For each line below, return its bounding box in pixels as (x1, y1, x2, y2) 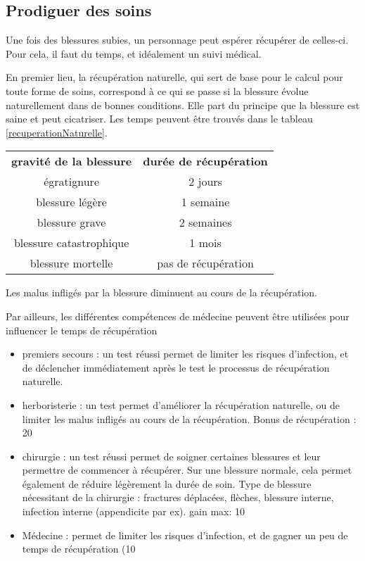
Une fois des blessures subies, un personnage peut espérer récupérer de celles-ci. (6, 32, 349, 47)
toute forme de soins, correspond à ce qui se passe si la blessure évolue (6, 83, 309, 98)
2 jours (188, 173, 222, 190)
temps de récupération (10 (22, 541, 136, 556)
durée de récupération (143, 153, 268, 170)
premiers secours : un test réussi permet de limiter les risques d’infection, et (22, 346, 349, 361)
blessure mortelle (30, 255, 113, 272)
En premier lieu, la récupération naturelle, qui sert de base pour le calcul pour (6, 70, 343, 84)
